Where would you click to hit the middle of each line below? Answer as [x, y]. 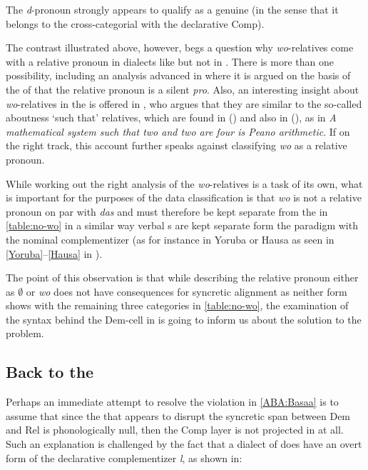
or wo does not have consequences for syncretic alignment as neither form [186, 291]
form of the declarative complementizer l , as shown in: [124, 457]
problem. [25, 333]
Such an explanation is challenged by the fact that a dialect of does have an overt [184, 444]
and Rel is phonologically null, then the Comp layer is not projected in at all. [175, 430]
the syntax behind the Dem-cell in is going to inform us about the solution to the [184, 319]
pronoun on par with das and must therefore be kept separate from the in [167, 211]
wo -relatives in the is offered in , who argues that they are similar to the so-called [184, 103]
